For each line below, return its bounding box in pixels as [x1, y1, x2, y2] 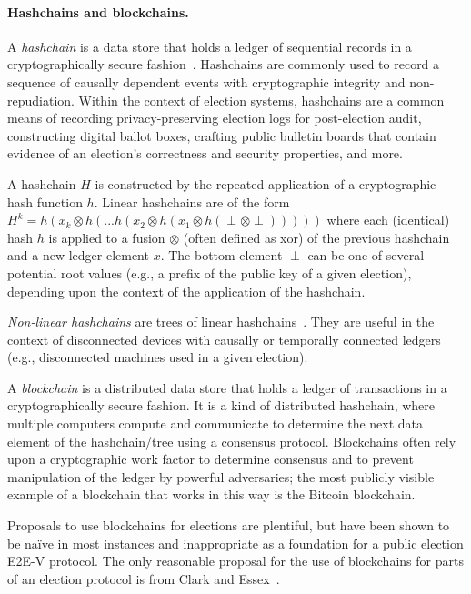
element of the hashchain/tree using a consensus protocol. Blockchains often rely [7, 431, 456, 450]
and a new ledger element [7, 246, 149, 265]
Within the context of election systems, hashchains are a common [78, 90, 445, 109]
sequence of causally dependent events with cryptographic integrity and [7, 72, 406, 91]
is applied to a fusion [48, 227, 165, 247]
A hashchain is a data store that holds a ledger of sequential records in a [7, 36, 412, 55]
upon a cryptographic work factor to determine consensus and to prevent [7, 449, 414, 468]
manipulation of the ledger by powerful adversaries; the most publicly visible [7, 467, 435, 486]
